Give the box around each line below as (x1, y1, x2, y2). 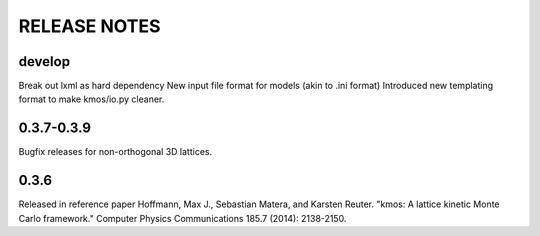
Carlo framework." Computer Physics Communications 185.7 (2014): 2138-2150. (18, 212, 347, 224)
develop (18, 53, 70, 70)
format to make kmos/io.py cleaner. (18, 93, 165, 105)
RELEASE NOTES (18, 15, 161, 37)
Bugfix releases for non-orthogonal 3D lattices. (18, 146, 213, 158)
